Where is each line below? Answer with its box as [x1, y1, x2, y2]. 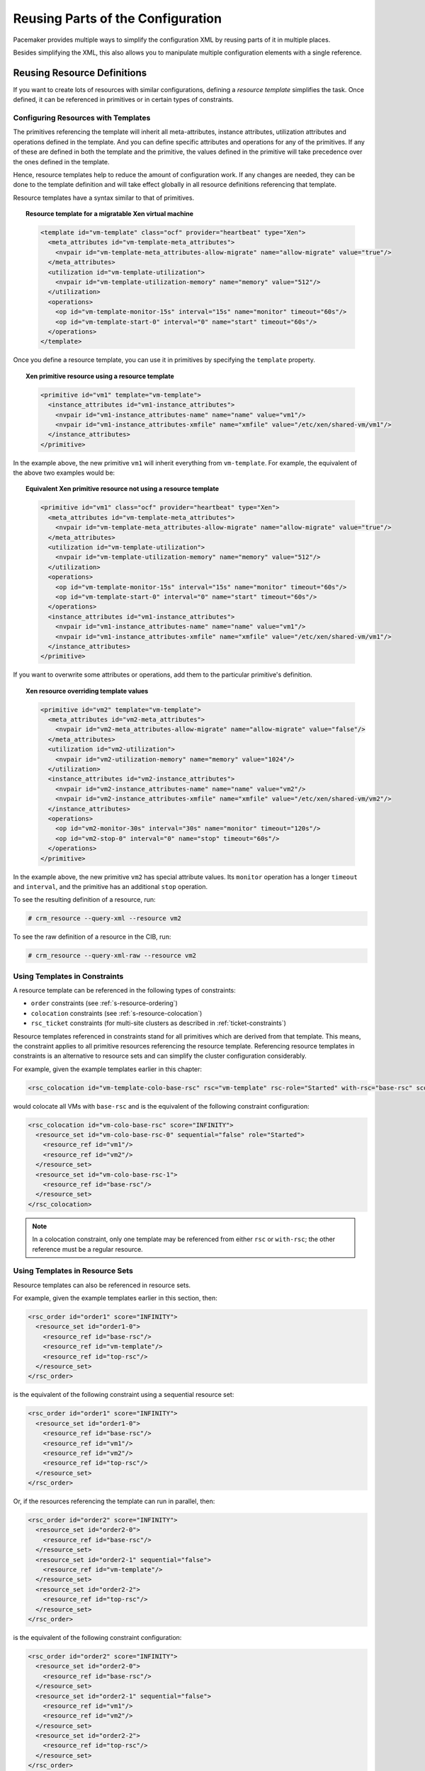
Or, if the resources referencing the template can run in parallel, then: [13, 1497, 215, 1505]
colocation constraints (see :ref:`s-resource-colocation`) [30, 1009, 203, 1017]
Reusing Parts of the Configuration [13, 11, 222, 26]
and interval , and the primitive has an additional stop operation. [13, 882, 208, 890]
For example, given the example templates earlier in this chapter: [13, 1065, 202, 1073]
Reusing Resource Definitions [13, 67, 147, 79]
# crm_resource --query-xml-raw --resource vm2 [28, 951, 196, 960]
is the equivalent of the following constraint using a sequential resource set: [13, 1391, 234, 1399]
